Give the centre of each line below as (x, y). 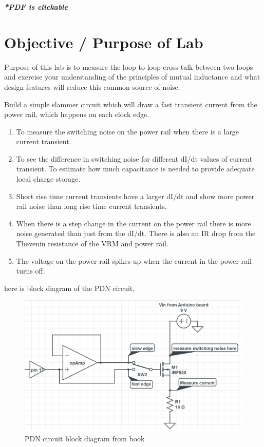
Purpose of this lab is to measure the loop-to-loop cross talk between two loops (129, 66)
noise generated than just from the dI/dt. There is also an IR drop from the (136, 233)
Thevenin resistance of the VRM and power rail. (92, 244)
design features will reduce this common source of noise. (92, 86)
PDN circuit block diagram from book (85, 439)
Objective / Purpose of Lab (104, 42)
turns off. (31, 271)
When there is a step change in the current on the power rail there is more (134, 223)
